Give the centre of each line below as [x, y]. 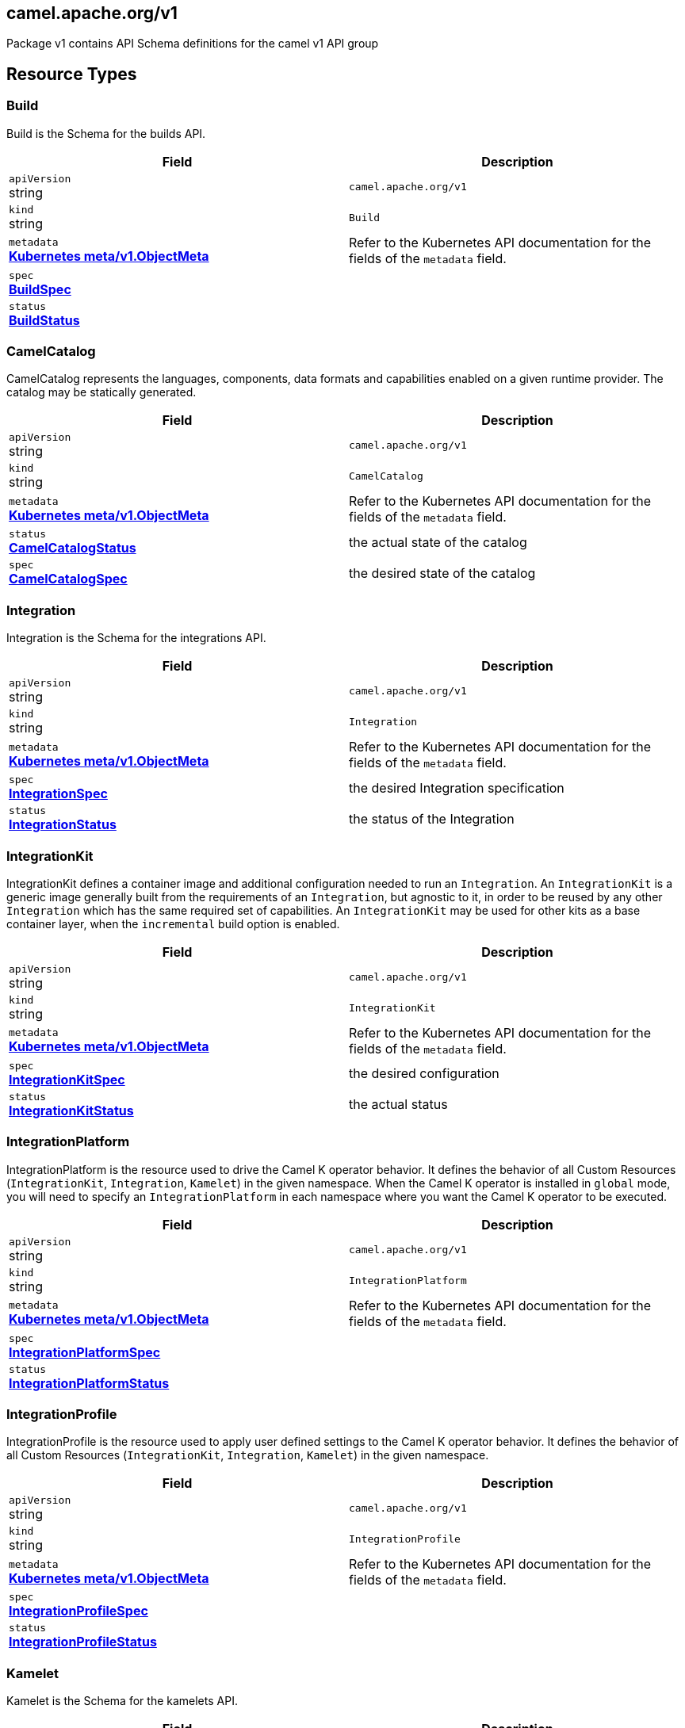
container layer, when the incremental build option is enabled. [173, 923]
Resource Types [72, 74]
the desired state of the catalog [442, 573]
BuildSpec [40, 289]
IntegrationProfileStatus [83, 1642]
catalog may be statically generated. [101, 392]
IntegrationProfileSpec [78, 1611]
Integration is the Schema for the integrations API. [136, 638]
